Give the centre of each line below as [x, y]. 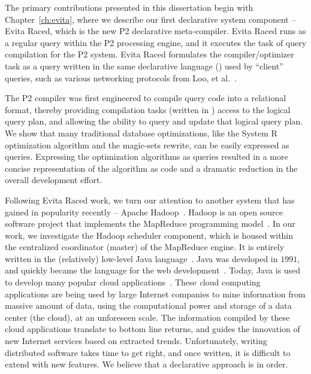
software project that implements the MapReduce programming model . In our [150, 224]
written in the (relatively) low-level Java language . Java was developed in [141, 258]
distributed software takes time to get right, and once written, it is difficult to [148, 352]
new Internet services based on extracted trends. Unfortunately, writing [136, 341]
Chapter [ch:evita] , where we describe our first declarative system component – [150, 19]
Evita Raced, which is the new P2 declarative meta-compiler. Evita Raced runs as [155, 31]
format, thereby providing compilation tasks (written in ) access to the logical [148, 109]
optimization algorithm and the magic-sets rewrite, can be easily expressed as [147, 145]
